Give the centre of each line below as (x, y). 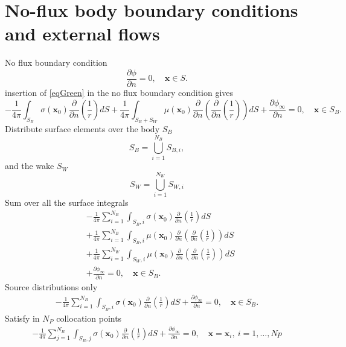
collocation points (89, 318)
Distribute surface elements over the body (82, 129)
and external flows (82, 33)
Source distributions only (51, 286)
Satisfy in (22, 318)
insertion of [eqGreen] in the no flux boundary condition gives (119, 92)
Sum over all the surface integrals (67, 202)
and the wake (30, 166)
